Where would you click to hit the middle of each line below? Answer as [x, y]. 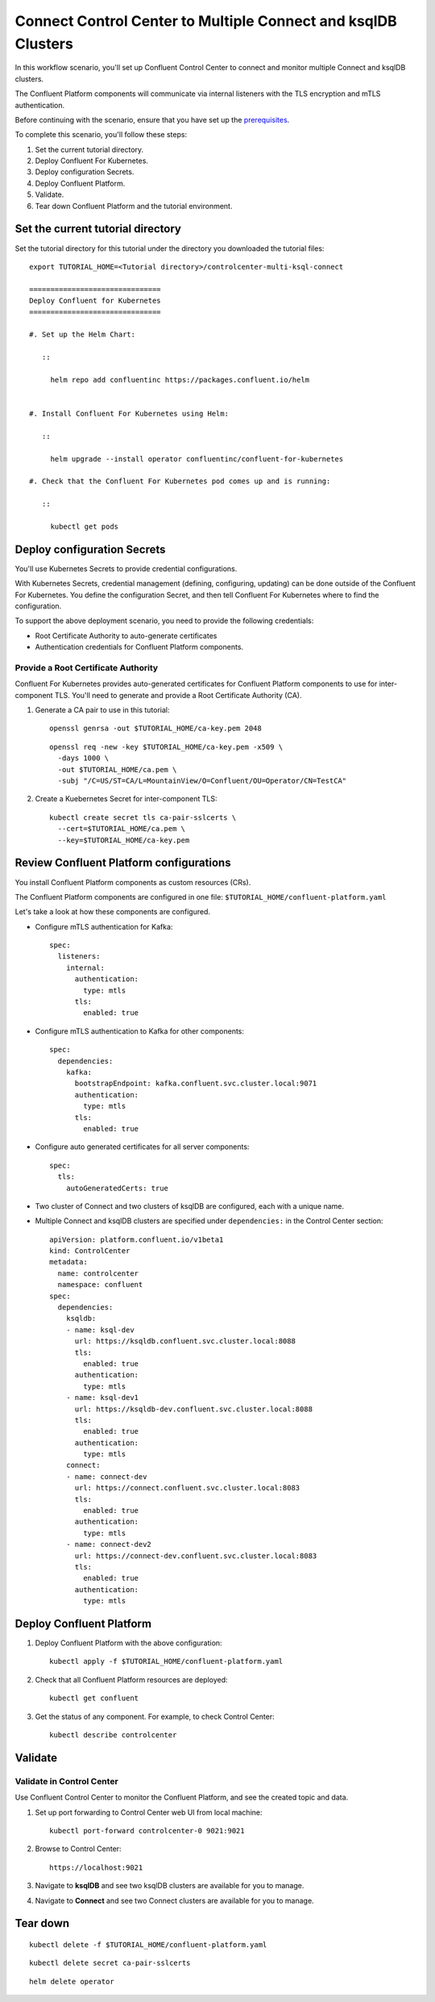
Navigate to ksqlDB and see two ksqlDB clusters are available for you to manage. [170, 1886]
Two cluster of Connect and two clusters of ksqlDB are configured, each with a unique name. [190, 1206]
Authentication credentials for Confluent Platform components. [139, 647]
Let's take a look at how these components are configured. [113, 912]
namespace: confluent [100, 1285]
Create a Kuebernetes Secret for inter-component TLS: [126, 799]
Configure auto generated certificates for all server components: [142, 1147]
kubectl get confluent [94, 1698]
